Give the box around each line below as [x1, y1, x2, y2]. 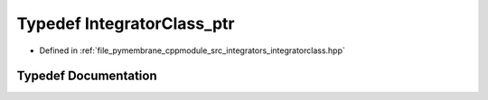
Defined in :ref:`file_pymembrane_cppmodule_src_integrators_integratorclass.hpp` [39, 45, 345, 56]
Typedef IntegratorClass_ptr [16, 14, 235, 33]
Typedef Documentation [16, 68, 157, 84]
